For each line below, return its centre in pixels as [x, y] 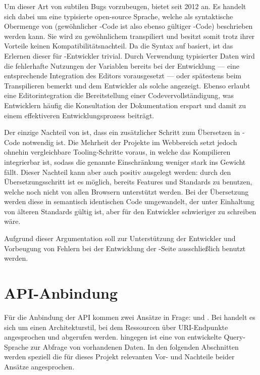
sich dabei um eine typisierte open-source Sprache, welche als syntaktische [119, 16]
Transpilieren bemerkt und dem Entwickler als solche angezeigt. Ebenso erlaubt [127, 85]
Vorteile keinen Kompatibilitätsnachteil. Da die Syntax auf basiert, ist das [119, 46]
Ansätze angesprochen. [39, 366]
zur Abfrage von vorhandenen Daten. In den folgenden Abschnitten [135, 346]
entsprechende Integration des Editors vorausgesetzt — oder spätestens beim [123, 76]
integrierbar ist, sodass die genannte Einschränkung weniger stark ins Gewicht [125, 161]
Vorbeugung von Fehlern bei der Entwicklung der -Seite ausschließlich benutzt [125, 248]
